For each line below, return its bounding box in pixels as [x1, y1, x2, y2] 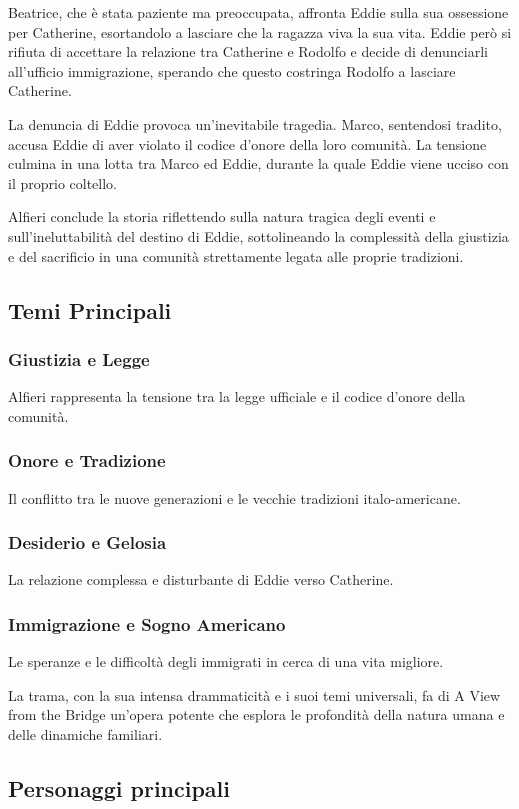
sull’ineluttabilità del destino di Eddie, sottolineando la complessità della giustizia [8, 225, 509, 246]
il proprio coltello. [8, 172, 117, 193]
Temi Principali [8, 294, 172, 325]
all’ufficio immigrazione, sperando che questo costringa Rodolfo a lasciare [8, 60, 456, 81]
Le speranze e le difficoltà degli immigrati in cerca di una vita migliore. [8, 651, 444, 672]
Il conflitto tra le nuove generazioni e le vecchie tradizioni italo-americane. [8, 487, 461, 508]
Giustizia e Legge [8, 346, 150, 371]
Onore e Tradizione [8, 448, 166, 473]
